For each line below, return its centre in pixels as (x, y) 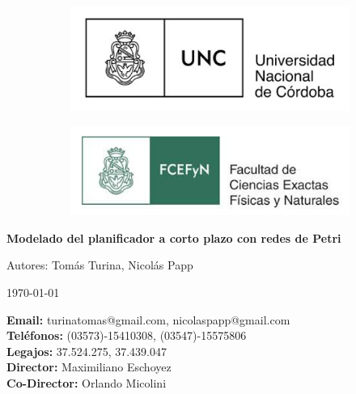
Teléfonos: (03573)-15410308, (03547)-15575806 (127, 335)
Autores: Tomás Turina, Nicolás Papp (100, 265)
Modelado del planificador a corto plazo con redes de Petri (174, 237)
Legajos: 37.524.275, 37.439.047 (87, 351)
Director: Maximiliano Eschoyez (89, 367)
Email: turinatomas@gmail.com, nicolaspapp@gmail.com (148, 319)
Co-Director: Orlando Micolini (87, 383)
